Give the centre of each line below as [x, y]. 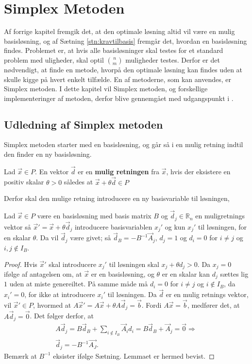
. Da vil [47, 238]
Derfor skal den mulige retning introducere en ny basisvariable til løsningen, [117, 198]
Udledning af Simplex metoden [84, 124]
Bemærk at [20, 356]
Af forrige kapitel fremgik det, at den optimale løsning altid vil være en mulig [119, 31]
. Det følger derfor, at [62, 316]
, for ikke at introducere [60, 294]
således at [78, 182]
